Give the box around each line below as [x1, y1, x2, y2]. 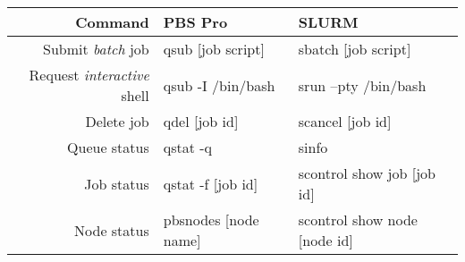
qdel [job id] [163, 111, 239, 131]
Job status [84, 173, 149, 194]
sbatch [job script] [298, 38, 411, 59]
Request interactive [29, 64, 149, 85]
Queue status [67, 137, 149, 157]
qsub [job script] [163, 38, 265, 59]
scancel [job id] [298, 111, 392, 131]
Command [75, 12, 149, 32]
